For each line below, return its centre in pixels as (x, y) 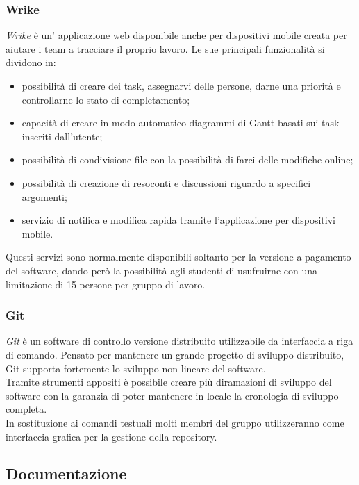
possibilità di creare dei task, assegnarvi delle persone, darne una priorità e (181, 85)
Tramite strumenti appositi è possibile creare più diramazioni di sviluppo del (169, 382)
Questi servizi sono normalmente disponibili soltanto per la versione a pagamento (178, 257)
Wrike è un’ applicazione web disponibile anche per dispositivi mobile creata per (176, 35)
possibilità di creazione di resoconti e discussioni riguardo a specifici (166, 182)
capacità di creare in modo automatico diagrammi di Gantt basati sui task (181, 123)
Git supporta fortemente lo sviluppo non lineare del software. (136, 368)
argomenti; (44, 196)
